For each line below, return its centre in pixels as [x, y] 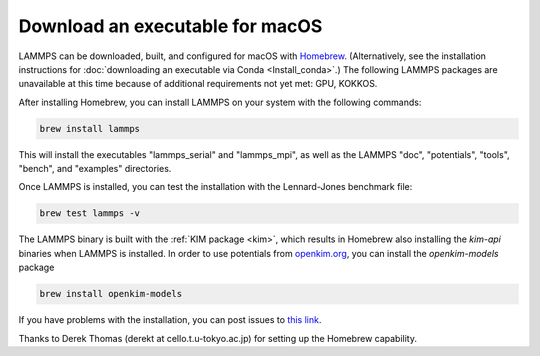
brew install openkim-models [111, 294]
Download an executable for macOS [170, 26]
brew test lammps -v [89, 213]
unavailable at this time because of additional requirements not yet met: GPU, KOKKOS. [198, 84]
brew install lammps [89, 128]
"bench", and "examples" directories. [95, 169]
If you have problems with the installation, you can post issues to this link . [170, 320]
